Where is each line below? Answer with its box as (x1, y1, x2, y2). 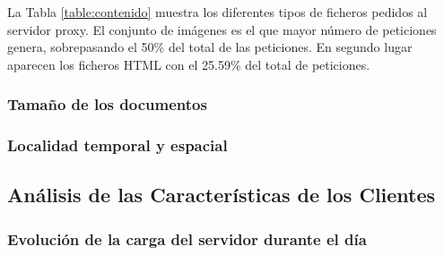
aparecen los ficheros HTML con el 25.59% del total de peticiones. (7, 55, 370, 73)
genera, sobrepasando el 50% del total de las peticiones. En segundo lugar (7, 38, 413, 56)
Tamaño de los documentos (7, 93, 207, 115)
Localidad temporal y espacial (7, 134, 228, 157)
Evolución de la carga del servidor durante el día (7, 227, 367, 250)
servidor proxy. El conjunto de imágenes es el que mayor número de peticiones (7, 20, 437, 38)
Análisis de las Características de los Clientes (7, 181, 436, 208)
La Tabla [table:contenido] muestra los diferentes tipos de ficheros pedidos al (7, 3, 428, 21)
